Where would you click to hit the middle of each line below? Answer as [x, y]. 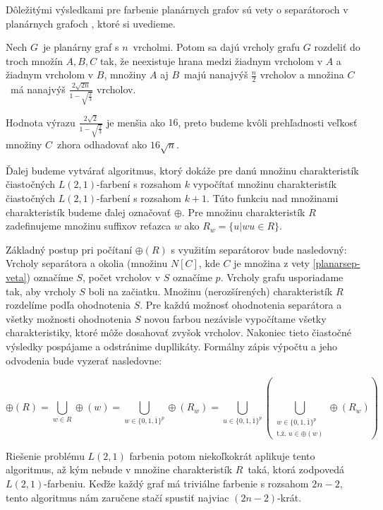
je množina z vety [272, 263]
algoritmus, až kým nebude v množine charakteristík [119, 469]
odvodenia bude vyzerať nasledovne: [84, 360]
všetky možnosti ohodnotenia [69, 318]
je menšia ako [135, 122]
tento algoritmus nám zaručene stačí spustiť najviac [117, 497]
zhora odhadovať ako [102, 144]
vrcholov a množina [302, 75]
